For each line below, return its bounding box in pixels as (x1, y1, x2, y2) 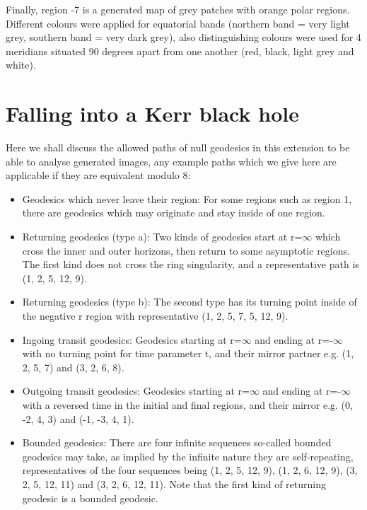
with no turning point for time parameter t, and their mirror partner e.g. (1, (22, 346, 354, 361)
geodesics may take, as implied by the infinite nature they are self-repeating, (22, 448, 354, 463)
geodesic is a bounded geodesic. (22, 490, 158, 505)
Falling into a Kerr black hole (6, 99, 299, 128)
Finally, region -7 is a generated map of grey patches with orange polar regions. (6, 2, 350, 16)
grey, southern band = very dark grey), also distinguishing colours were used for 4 (6, 30, 361, 45)
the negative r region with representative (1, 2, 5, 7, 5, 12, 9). (22, 308, 289, 323)
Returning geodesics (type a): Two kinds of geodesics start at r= (22, 229, 303, 244)
